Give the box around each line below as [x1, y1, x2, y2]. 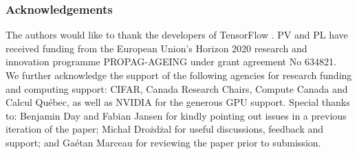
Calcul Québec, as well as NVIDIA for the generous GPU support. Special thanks [6, 95, 350, 109]
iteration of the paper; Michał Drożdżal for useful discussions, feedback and [6, 122, 324, 136]
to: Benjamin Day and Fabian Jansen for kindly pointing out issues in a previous [6, 108, 347, 122]
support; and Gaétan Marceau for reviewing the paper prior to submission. [6, 135, 321, 149]
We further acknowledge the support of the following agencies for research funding [6, 68, 352, 82]
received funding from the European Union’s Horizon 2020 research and [6, 41, 307, 55]
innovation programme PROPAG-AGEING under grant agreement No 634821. [6, 54, 336, 69]
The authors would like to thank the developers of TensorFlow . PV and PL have [6, 27, 348, 42]
